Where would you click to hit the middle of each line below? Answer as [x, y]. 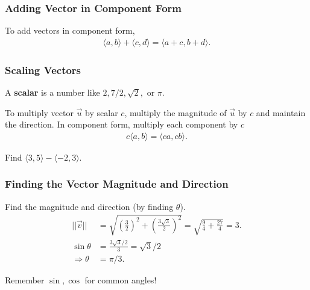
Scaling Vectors [43, 69]
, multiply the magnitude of [176, 112]
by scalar [102, 112]
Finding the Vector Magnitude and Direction [117, 184]
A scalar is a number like [52, 92]
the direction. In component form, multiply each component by [122, 124]
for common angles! [121, 280]
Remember [25, 280]
